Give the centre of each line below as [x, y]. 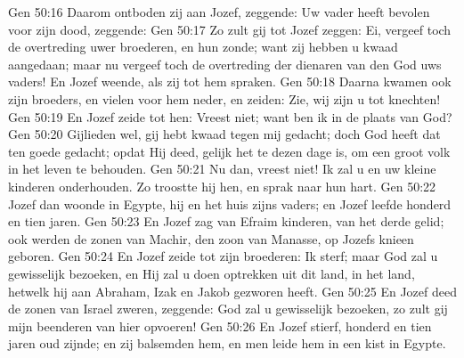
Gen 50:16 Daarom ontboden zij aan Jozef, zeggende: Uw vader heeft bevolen [219, 12]
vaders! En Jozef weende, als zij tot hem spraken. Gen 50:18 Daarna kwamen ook [230, 81]
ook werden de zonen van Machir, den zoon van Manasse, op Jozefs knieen [211, 238]
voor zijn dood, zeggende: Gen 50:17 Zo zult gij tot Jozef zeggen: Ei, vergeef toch [230, 29]
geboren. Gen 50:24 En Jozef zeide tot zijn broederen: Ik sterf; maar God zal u [223, 256]
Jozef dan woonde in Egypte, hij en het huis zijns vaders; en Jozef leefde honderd [230, 203]
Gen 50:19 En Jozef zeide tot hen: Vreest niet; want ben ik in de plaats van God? [230, 116]
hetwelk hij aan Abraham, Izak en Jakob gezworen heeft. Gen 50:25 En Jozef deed [232, 291]
